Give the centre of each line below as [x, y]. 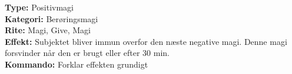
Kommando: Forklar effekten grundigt [77, 64]
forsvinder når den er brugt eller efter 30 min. [87, 53]
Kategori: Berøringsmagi [52, 18]
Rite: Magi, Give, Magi [48, 30]
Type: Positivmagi [39, 7]
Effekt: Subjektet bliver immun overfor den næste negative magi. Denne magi [146, 41]
